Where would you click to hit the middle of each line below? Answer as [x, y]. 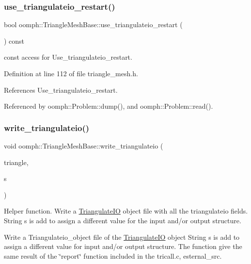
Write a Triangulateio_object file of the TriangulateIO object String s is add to [122, 237]
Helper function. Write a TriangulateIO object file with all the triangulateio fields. [126, 211]
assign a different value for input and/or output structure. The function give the [123, 246]
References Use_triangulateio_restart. [61, 90]
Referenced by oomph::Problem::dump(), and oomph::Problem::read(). [109, 106]
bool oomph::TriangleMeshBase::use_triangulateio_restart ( [93, 25]
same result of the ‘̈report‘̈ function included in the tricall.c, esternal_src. [113, 256]
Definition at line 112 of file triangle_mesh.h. [71, 73]
